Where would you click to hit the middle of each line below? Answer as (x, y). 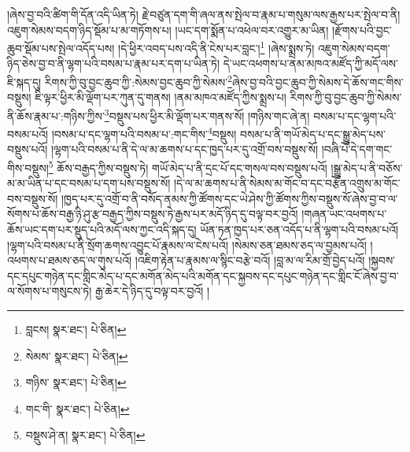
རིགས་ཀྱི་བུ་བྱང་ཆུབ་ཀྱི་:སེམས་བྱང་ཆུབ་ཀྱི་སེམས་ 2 (138, 81)
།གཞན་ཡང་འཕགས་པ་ (344, 214)
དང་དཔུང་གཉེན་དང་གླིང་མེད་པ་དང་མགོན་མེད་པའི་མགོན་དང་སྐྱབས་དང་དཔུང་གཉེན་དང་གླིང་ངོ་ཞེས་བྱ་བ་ (203, 275)
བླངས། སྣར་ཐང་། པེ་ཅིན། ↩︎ (76, 329)
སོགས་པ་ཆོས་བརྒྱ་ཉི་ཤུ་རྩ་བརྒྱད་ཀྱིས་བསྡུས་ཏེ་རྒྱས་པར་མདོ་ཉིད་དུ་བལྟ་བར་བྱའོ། (153, 214)
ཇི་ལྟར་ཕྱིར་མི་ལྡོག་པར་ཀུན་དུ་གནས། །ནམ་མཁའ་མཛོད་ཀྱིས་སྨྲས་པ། (161, 97)
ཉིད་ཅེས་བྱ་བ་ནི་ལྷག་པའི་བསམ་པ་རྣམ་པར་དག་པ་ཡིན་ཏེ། (114, 63)
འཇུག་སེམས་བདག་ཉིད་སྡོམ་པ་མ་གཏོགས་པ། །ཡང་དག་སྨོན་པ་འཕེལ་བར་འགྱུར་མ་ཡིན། (168, 30)
